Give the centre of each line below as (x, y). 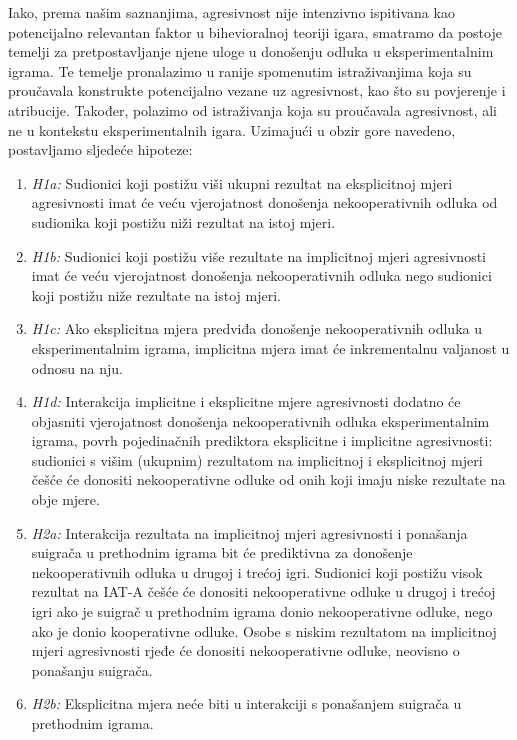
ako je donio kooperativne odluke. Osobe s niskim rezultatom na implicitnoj (264, 630)
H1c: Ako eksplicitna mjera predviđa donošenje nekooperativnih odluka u (256, 328)
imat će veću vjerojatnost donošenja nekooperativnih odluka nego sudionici (261, 275)
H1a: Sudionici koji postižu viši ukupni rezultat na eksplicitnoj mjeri (242, 182)
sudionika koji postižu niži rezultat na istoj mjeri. (183, 221)
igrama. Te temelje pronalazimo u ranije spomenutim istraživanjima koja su (240, 70)
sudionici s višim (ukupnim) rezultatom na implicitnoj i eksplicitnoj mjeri (257, 459)
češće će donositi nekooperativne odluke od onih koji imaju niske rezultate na (268, 479)
